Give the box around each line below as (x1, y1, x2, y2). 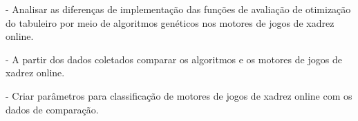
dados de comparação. (6, 102, 99, 116)
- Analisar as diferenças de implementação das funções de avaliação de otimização (6, 2, 351, 16)
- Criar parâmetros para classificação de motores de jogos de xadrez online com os (6, 88, 352, 102)
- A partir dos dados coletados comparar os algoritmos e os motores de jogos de (6, 52, 342, 66)
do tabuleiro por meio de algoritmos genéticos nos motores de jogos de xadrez (6, 15, 335, 30)
